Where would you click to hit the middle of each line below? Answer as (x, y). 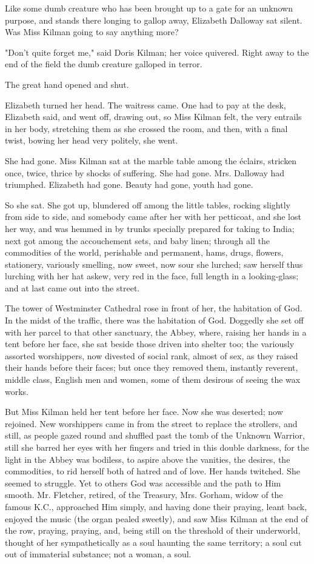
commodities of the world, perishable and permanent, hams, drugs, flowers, (144, 252)
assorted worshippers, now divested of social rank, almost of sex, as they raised (152, 355)
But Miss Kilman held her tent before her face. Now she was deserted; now (144, 412)
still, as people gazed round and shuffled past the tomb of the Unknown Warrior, (155, 435)
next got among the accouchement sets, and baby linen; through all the (137, 240)
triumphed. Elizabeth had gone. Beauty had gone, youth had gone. (129, 184)
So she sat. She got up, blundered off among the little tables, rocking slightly (148, 204)
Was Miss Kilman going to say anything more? (92, 32)
